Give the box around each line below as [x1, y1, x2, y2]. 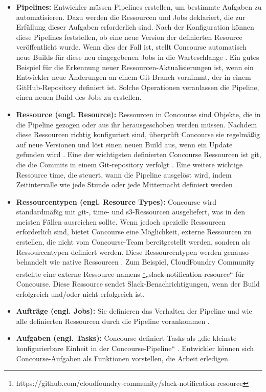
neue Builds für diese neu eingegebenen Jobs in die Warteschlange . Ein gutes [16, 51, 259, 62]
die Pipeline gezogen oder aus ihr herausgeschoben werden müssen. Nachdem [16, 119, 257, 129]
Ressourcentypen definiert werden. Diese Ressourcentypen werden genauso [16, 246, 249, 257]
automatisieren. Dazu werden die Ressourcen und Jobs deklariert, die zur [16, 11, 246, 22]
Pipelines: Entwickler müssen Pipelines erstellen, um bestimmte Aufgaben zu [16, 2, 262, 12]
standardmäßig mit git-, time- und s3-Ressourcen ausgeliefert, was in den [16, 206, 245, 217]
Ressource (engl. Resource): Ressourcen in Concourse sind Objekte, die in [16, 108, 261, 119]
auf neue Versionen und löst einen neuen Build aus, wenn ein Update [16, 139, 233, 149]
